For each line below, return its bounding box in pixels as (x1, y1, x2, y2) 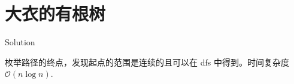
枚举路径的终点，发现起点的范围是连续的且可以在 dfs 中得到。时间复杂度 (5, 55, 289, 68)
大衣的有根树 (5, 1, 106, 26)
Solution (5, 36, 35, 48)
